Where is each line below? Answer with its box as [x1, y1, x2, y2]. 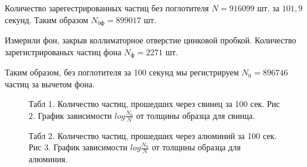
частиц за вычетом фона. [5, 77, 95, 90]
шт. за [257, 2, 280, 14]
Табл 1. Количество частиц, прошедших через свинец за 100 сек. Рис [29, 97, 280, 110]
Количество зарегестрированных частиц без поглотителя [5, 2, 209, 14]
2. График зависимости [29, 109, 112, 121]
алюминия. [29, 153, 68, 165]
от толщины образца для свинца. [136, 109, 255, 121]
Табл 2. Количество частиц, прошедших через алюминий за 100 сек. [29, 129, 277, 141]
